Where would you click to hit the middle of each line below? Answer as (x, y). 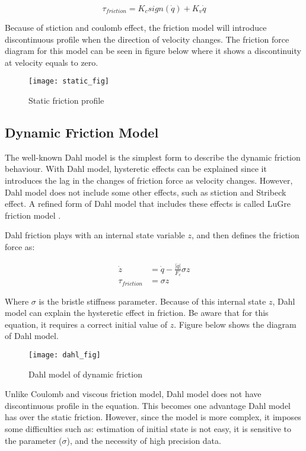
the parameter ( (34, 440)
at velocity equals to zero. (52, 62)
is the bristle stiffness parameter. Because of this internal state (152, 301)
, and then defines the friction (246, 235)
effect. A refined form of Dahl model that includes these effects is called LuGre (148, 204)
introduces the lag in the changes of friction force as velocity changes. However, (149, 180)
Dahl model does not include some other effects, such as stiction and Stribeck (146, 192)
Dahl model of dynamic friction (85, 374)
